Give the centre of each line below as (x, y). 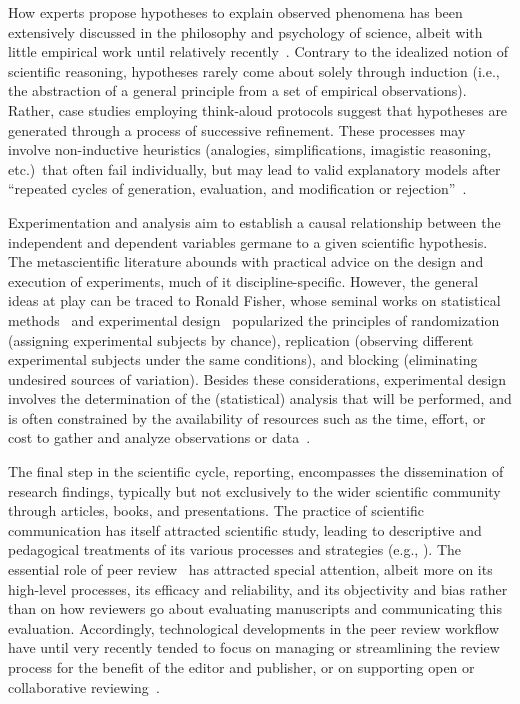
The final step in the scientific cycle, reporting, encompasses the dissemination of (256, 471)
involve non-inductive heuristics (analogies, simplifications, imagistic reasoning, (250, 149)
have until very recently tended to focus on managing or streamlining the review (254, 647)
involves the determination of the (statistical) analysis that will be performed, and (260, 398)
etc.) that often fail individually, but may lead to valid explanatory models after (254, 168)
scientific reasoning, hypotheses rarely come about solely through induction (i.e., (254, 70)
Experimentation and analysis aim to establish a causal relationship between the (254, 221)
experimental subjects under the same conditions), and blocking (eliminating (243, 359)
